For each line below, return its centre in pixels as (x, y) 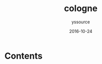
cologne (81, 8)
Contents (24, 56)
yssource (81, 22)
